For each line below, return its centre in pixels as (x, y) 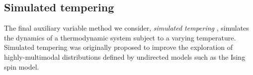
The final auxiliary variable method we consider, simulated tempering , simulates (126, 28)
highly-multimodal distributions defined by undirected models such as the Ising (125, 56)
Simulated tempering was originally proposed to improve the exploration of (119, 47)
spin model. (22, 66)
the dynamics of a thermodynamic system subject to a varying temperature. (120, 37)
